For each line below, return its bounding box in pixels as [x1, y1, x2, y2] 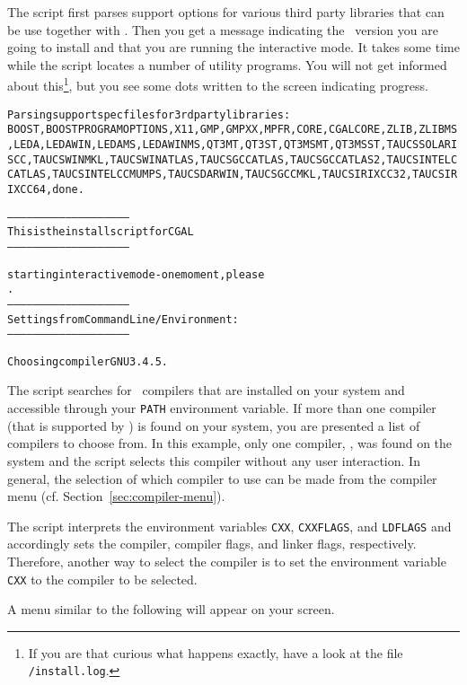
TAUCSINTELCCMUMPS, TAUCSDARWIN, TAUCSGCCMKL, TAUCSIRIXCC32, [52, 168, 413, 181]
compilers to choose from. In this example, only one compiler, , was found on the [7, 434, 453, 452]
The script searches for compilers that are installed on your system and [7, 381, 405, 400]
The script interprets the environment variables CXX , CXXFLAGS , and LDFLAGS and [7, 516, 452, 535]
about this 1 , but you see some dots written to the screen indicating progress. [7, 74, 428, 95]
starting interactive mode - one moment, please [7, 268, 265, 281]
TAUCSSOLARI [386, 137, 458, 151]
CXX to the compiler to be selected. [7, 569, 198, 588]
